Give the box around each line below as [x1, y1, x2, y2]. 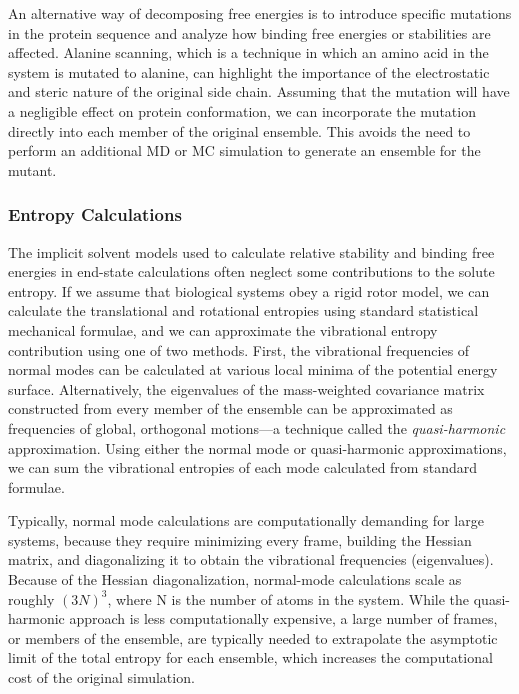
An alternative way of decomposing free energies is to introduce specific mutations [8, 3, 512, 23]
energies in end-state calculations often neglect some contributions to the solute [8, 261, 495, 282]
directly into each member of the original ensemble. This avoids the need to [8, 120, 471, 141]
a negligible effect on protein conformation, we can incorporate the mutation [8, 100, 476, 121]
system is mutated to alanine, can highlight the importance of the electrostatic [8, 61, 490, 82]
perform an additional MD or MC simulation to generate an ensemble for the [8, 140, 481, 161]
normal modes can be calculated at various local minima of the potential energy [8, 359, 498, 380]
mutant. [8, 159, 57, 180]
